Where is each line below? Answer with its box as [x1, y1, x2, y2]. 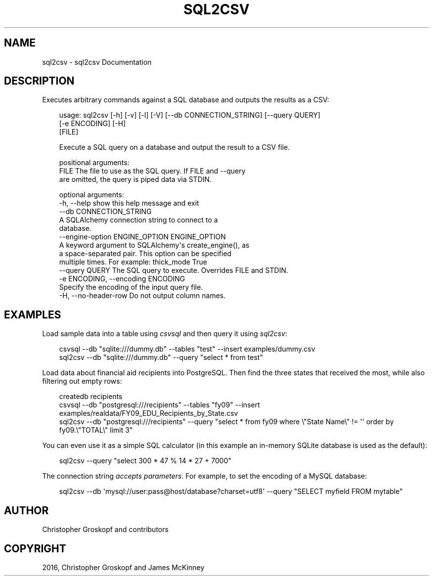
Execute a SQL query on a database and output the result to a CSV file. [59, 143, 290, 152]
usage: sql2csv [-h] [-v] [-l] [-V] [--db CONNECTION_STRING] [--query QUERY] [59, 111, 321, 120]
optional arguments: [59, 190, 124, 199]
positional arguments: [59, 158, 130, 167]
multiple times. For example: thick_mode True [59, 258, 207, 267]
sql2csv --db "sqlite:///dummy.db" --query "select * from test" [59, 353, 263, 362]
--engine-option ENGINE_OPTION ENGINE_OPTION [59, 232, 226, 241]
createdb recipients [59, 392, 123, 401]
